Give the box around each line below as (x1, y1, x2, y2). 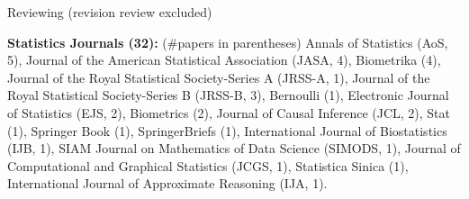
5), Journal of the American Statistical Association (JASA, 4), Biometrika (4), (7, 50, 441, 69)
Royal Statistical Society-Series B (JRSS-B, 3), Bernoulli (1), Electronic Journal (7, 86, 449, 104)
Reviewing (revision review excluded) (7, 3, 212, 21)
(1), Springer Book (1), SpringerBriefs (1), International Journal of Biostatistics (7, 121, 447, 140)
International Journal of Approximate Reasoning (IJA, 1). (7, 174, 328, 193)
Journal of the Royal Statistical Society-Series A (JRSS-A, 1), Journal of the (7, 68, 430, 86)
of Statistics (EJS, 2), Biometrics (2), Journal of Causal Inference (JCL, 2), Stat (7, 103, 450, 122)
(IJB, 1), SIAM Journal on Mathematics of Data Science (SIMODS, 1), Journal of (7, 139, 461, 158)
